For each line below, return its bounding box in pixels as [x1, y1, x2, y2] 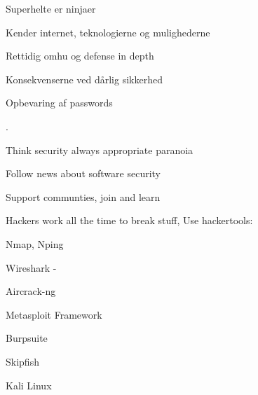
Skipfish [6, 354, 39, 368]
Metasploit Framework [6, 307, 102, 321]
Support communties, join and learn [6, 189, 161, 204]
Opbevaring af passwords [6, 95, 113, 110]
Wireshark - [6, 260, 57, 275]
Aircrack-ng [6, 284, 56, 298]
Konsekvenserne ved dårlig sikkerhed [6, 71, 163, 86]
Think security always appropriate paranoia [6, 142, 193, 157]
